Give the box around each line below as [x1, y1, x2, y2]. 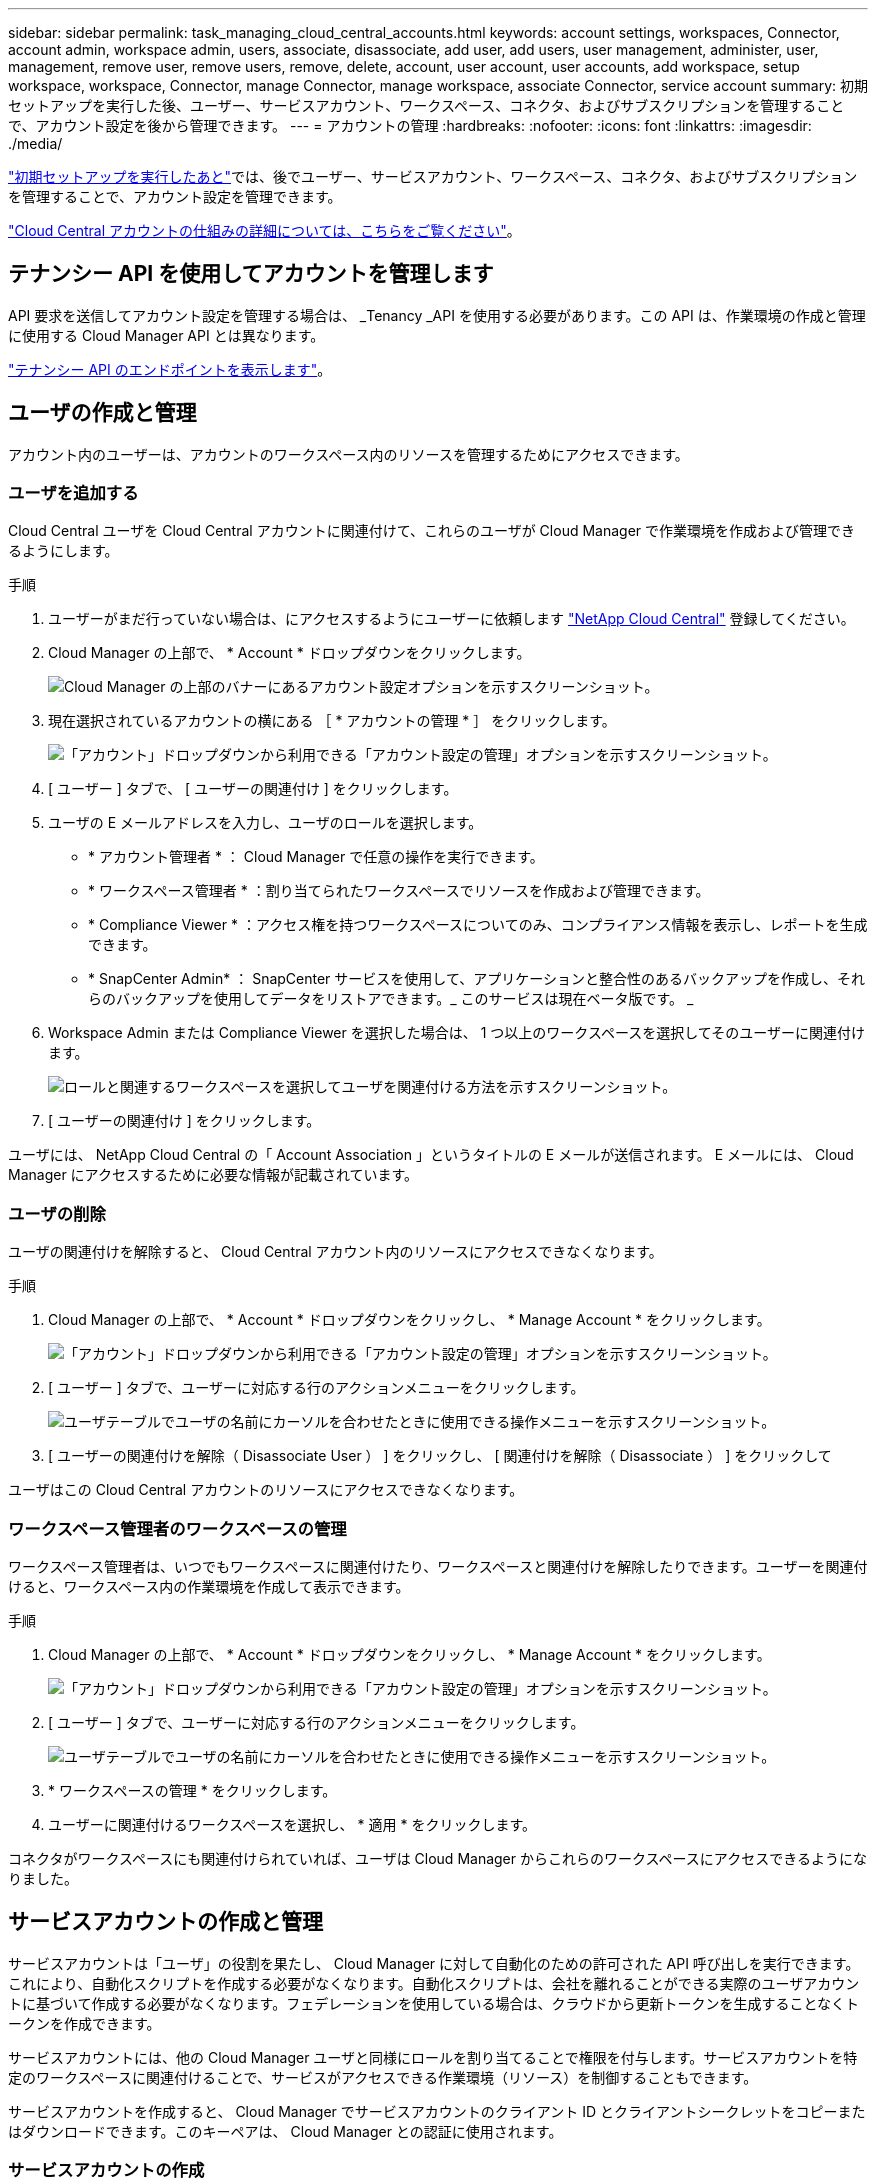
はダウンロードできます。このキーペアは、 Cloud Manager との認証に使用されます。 [8, 2122, 563, 2140]
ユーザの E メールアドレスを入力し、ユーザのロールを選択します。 [48, 814, 483, 832]
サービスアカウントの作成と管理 [8, 1909, 323, 1935]
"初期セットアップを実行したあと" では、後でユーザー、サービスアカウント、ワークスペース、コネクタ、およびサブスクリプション [8, 168, 858, 185]
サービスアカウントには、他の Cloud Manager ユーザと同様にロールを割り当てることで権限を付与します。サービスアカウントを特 [8, 2048, 858, 2066]
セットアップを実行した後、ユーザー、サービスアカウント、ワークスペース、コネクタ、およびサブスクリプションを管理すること [8, 97, 845, 114]
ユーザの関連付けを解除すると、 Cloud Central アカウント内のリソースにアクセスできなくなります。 [8, 1243, 663, 1261]
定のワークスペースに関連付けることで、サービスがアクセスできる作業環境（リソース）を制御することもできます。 [8, 2068, 758, 2086]
